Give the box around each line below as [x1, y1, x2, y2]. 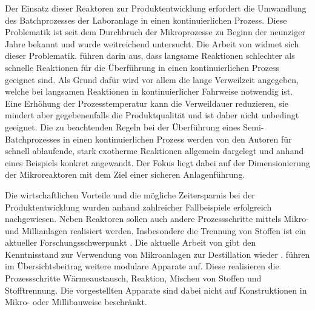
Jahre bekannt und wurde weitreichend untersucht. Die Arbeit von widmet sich [5, 37, 299, 50]
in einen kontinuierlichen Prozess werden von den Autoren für [63, 132, 292, 145]
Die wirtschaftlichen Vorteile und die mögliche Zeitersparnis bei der [5, 188, 255, 201]
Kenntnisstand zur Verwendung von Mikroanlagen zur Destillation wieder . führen [5, 248, 310, 260]
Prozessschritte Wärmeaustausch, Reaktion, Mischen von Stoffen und [5, 272, 262, 285]
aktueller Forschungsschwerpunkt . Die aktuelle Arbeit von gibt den [5, 236, 256, 249]
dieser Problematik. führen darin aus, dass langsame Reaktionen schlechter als [5, 49, 295, 62]
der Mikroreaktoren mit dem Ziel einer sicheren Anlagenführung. [5, 168, 245, 181]
